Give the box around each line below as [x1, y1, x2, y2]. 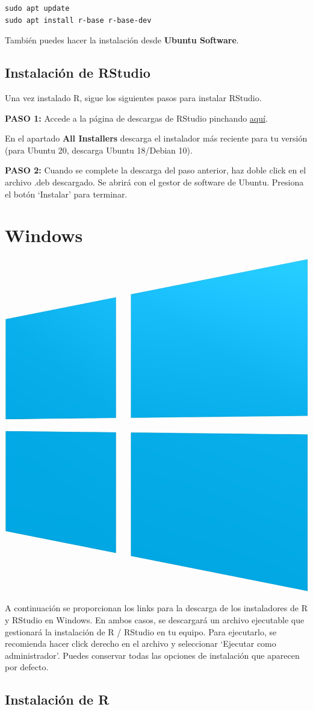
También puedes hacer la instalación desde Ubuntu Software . [5, 34, 239, 46]
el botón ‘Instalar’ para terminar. [5, 187, 128, 200]
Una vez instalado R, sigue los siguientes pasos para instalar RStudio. [5, 91, 262, 104]
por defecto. [5, 661, 49, 673]
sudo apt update [5, 4, 70, 13]
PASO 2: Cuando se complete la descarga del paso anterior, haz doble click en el [5, 164, 306, 176]
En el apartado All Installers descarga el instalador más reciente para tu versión [5, 132, 308, 145]
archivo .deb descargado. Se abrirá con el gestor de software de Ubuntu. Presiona [5, 175, 304, 188]
